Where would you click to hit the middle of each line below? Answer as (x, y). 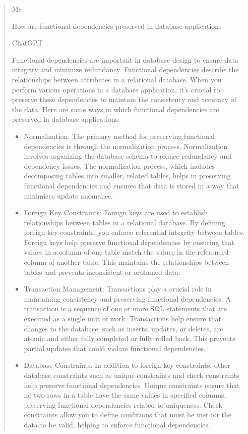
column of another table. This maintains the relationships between (127, 262)
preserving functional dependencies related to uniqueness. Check (123, 404)
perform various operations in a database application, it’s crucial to (116, 89)
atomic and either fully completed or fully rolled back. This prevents (130, 338)
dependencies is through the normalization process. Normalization (126, 146)
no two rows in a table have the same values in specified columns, (125, 395)
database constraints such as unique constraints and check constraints (132, 375)
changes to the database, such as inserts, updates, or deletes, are (123, 328)
